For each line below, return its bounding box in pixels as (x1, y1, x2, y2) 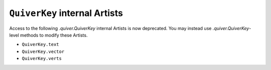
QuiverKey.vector (22, 48, 65, 54)
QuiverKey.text (22, 41, 60, 47)
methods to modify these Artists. (20, 32, 88, 38)
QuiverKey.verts (22, 55, 62, 61)
